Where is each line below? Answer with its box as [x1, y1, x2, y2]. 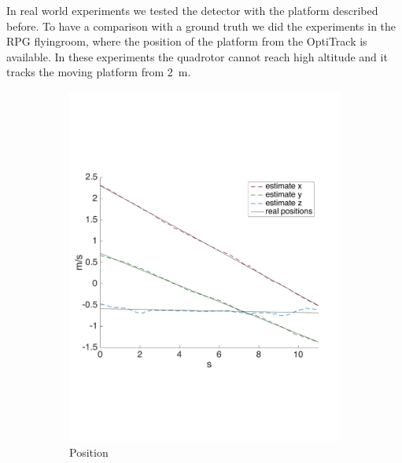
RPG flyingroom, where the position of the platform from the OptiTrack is [6, 33, 367, 50]
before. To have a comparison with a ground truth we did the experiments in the [6, 17, 396, 34]
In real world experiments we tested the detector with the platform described [6, 2, 378, 18]
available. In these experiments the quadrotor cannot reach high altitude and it [6, 48, 388, 64]
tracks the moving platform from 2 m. [6, 64, 191, 80]
